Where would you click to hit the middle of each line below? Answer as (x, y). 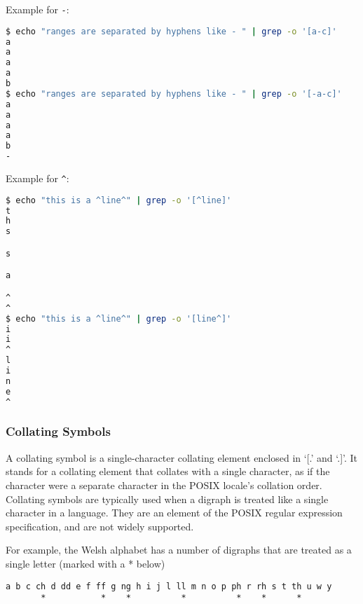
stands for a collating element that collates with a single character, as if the (168, 471)
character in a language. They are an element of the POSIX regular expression (174, 513)
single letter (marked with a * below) (85, 563)
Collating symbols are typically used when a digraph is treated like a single (167, 499)
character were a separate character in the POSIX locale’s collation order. (164, 485)
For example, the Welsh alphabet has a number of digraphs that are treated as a (179, 550)
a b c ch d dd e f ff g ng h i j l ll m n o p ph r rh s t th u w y (169, 586)
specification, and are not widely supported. (100, 526)
